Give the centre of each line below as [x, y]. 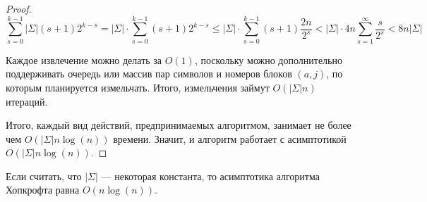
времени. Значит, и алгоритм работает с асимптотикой [230, 138]
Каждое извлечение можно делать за [84, 59]
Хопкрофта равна [43, 190]
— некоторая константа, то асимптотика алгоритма [210, 176]
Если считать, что [44, 176]
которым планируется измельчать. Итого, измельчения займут [138, 87]
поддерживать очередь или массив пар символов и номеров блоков [149, 74]
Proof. [19, 8]
